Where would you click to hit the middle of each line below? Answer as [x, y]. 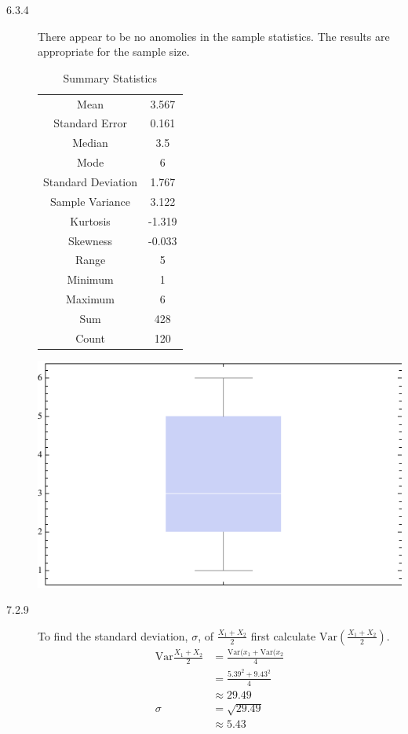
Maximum [90, 299]
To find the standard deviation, [113, 635]
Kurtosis [90, 220]
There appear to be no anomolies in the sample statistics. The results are [214, 36]
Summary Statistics [110, 77]
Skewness [90, 240]
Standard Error [90, 123]
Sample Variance [90, 201]
